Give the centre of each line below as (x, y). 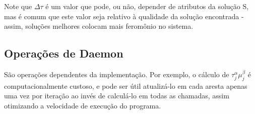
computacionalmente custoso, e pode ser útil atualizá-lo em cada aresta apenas (126, 85)
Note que (18, 6)
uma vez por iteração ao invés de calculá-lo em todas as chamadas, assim (117, 96)
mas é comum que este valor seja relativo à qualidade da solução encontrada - (124, 16)
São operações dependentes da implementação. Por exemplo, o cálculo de (117, 74)
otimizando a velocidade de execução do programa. (83, 105)
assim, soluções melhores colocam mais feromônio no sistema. (99, 26)
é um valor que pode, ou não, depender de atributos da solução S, (147, 6)
